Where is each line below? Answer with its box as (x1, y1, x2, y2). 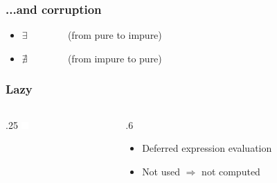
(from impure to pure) (67, 51, 162, 65)
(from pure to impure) (67, 28, 162, 42)
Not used (142, 164, 181, 178)
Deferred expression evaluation (142, 141, 272, 155)
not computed (202, 164, 260, 178)
